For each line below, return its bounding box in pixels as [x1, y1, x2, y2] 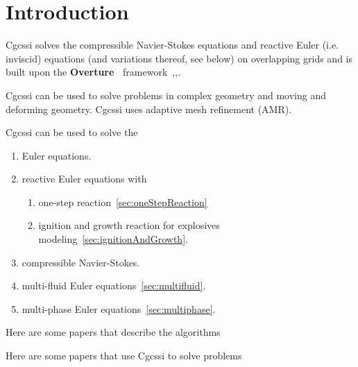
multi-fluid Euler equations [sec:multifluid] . [22, 278, 206, 293]
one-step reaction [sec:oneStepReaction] [38, 194, 207, 209]
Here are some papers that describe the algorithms [6, 325, 221, 339]
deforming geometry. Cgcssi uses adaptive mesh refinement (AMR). [6, 101, 292, 116]
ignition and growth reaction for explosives [38, 218, 220, 232]
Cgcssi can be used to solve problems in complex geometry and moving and [6, 87, 327, 102]
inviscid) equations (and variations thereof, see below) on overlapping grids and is [6, 51, 352, 65]
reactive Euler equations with [22, 171, 147, 186]
